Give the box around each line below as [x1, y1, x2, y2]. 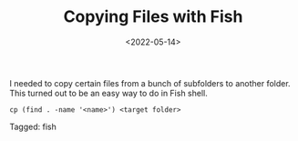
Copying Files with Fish [63, 6, 243, 27]
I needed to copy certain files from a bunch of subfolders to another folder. [9, 77, 291, 88]
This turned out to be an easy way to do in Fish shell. [9, 87, 208, 98]
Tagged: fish [9, 121, 57, 132]
